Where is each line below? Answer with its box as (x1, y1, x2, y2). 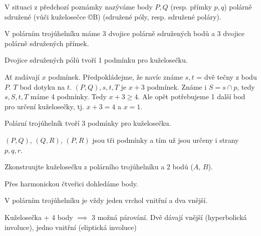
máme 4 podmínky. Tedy (30, 91, 107, 102)
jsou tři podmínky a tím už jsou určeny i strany (92, 134, 239, 145)
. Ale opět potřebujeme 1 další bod (138, 91, 245, 102)
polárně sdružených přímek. (5, 38, 89, 48)
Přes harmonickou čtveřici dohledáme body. (5, 178, 138, 188)
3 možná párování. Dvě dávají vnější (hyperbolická (92, 211, 247, 222)
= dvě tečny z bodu (196, 71, 257, 82)
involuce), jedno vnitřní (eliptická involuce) (5, 221, 137, 232)
